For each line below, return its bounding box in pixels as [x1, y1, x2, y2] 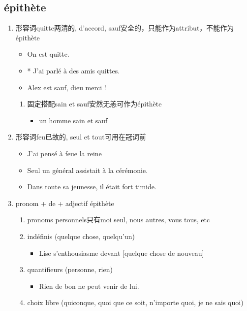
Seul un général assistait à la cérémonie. [27, 165, 148, 175]
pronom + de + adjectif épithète [15, 198, 114, 208]
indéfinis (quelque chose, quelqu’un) [27, 231, 135, 241]
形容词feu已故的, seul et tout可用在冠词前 [15, 132, 146, 142]
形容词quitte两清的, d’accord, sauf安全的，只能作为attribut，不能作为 [15, 23, 234, 33]
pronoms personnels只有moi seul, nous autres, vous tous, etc [27, 214, 210, 225]
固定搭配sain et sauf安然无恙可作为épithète [27, 99, 162, 109]
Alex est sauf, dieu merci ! [27, 82, 106, 92]
